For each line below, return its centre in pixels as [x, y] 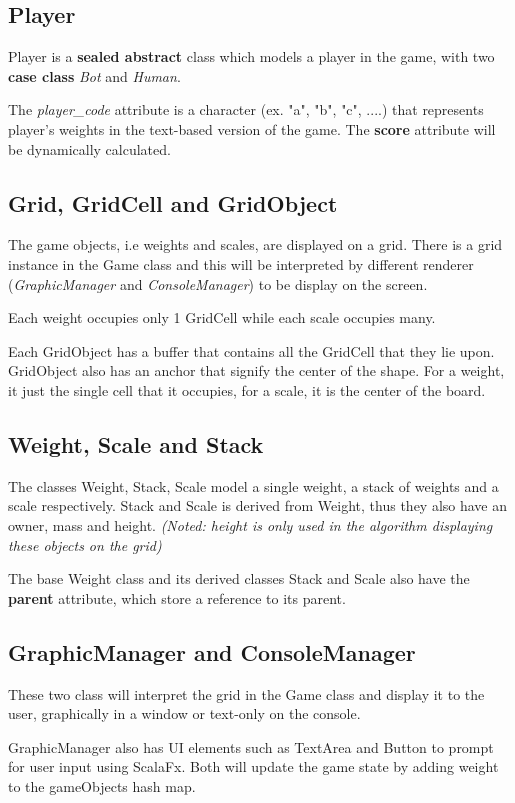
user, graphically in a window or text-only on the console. [184, 713]
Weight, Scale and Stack [136, 443]
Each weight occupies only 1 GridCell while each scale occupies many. [222, 317]
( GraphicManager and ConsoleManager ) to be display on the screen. [218, 283]
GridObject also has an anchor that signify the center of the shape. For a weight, [256, 370]
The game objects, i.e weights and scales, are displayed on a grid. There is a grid [255, 244]
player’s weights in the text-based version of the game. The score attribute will [252, 128]
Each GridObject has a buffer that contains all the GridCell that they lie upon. [251, 350]
